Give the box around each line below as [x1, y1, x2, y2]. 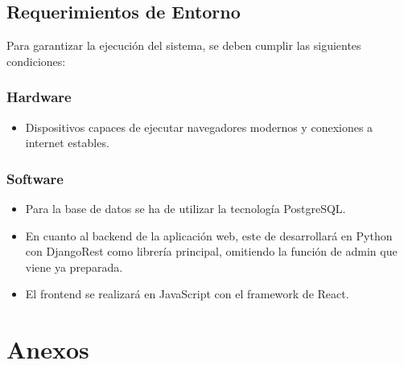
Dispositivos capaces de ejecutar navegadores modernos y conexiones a [25, 118, 373, 135]
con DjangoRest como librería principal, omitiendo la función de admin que [25, 243, 398, 260]
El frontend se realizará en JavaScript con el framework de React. [25, 285, 349, 302]
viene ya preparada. [25, 258, 123, 275]
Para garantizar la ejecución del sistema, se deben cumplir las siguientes [6, 37, 361, 54]
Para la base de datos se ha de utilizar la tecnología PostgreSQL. [25, 200, 346, 217]
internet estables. [25, 134, 109, 151]
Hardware [6, 87, 72, 107]
